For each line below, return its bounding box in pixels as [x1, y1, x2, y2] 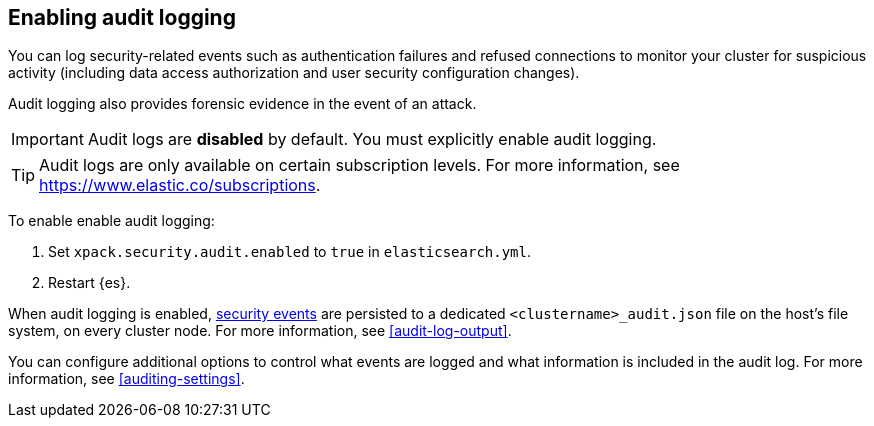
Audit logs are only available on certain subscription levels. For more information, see [39, 155, 680, 176]
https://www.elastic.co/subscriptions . [39, 175, 321, 196]
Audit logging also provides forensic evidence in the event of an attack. [8, 95, 477, 113]
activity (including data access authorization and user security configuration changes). [8, 64, 580, 82]
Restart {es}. [48, 274, 131, 292]
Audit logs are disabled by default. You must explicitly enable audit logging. [87, 129, 657, 150]
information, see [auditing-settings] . [8, 370, 245, 388]
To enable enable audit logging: [8, 212, 215, 230]
